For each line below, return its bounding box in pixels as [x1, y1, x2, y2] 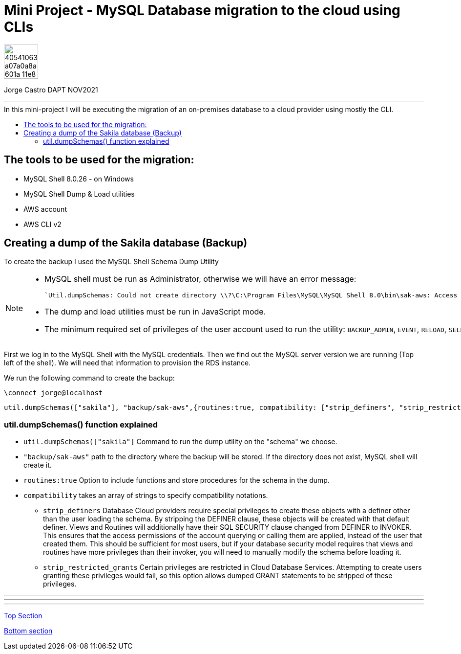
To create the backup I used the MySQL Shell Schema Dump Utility [4, 257, 219, 266]
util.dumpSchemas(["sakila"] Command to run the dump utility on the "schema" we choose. [23, 437, 337, 446]
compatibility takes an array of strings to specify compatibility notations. [23, 491, 268, 500]
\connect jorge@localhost [4, 389, 103, 397]
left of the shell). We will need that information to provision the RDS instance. [4, 359, 251, 367]
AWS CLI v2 [23, 220, 62, 228]
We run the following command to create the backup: [4, 374, 175, 383]
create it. [23, 461, 52, 470]
